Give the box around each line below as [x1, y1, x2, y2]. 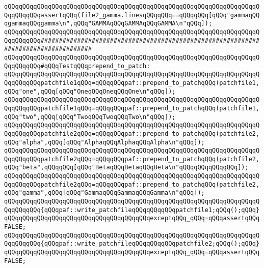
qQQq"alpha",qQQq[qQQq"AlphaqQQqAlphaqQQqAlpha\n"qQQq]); [4, 138, 205, 146]
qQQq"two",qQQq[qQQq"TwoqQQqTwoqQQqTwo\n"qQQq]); [4, 113, 176, 121]
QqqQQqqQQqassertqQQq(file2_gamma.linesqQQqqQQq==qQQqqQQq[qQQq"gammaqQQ [4, 11, 260, 19]
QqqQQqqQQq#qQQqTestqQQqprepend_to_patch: [4, 62, 150, 70]
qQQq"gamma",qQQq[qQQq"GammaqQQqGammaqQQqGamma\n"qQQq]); [4, 189, 205, 197]
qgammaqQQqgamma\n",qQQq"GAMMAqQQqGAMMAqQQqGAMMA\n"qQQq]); [4, 20, 213, 27]
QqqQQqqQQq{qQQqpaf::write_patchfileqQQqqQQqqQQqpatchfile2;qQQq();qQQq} [4, 240, 260, 248]
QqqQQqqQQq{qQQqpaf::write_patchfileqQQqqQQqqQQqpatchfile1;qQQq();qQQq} [4, 206, 260, 214]
